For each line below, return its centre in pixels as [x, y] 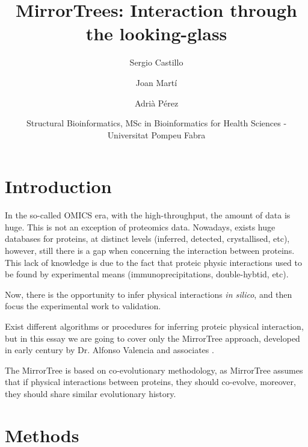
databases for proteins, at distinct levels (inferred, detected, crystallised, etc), [147, 239]
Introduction [58, 186]
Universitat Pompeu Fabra [156, 134]
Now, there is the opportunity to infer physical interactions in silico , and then [149, 294]
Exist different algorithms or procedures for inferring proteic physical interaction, [154, 326]
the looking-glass [156, 33]
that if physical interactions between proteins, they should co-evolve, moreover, [150, 382]
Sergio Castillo [156, 62]
